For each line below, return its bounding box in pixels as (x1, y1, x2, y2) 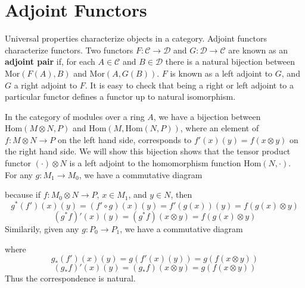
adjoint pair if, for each (5, 55, 95, 68)
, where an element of (180, 122, 259, 134)
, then (170, 188, 192, 201)
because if (5, 188, 41, 201)
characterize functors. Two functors (5, 43, 133, 56)
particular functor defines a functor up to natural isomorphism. (5, 90, 236, 103)
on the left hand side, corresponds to (57, 133, 192, 145)
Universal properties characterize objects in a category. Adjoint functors (5, 32, 267, 45)
